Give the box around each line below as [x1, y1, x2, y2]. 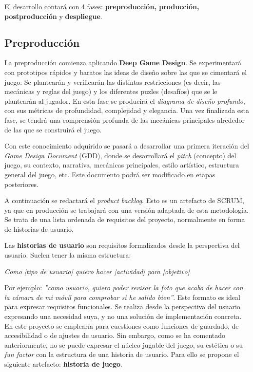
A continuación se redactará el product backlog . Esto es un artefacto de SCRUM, [4, 195, 244, 205]
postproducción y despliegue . [4, 11, 102, 21]
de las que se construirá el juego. [4, 124, 102, 134]
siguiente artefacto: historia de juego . [4, 359, 122, 369]
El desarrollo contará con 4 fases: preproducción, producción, [4, 1, 199, 11]
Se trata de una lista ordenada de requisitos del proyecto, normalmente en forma [4, 214, 245, 224]
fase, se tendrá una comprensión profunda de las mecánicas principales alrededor [4, 114, 245, 125]
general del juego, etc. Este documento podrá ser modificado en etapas [4, 169, 215, 179]
